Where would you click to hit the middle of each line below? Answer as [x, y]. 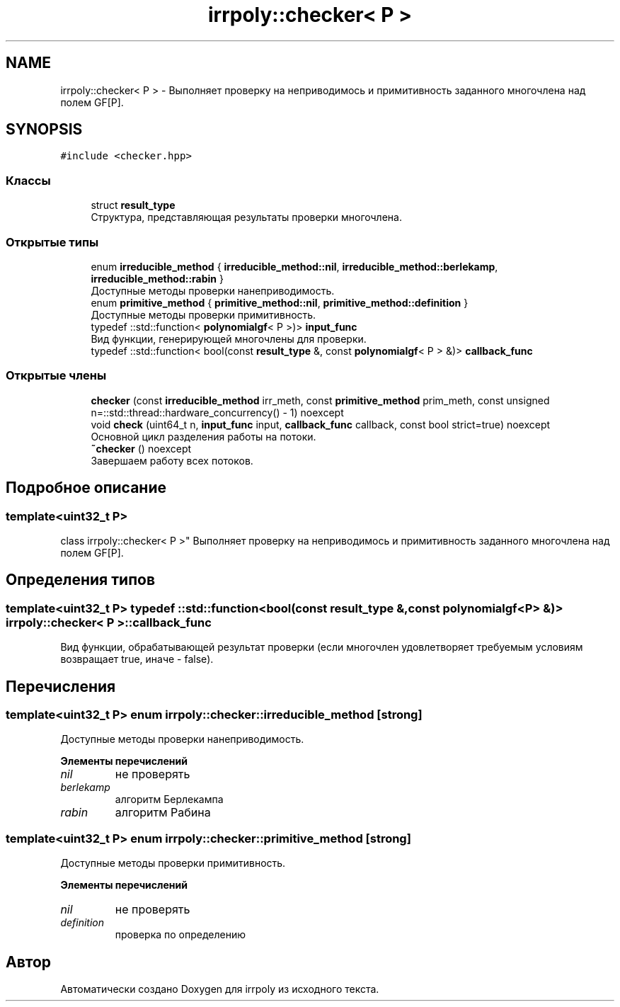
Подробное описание [86, 488]
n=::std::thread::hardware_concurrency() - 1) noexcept [217, 412]
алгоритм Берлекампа [169, 800]
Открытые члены [56, 376]
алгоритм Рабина [163, 813]
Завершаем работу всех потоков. [172, 460]
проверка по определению [180, 935]
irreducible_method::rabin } [157, 278]
